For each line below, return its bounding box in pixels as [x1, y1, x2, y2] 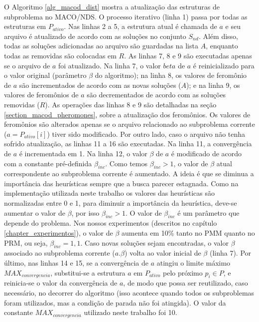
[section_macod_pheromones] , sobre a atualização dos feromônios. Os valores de [4, 109, 251, 119]
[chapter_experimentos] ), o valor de [4, 228, 113, 238]
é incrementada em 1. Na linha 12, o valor [19, 148, 147, 158]
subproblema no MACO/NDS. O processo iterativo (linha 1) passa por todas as [4, 11, 248, 21]
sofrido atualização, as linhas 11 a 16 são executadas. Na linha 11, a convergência [4, 138, 252, 149]
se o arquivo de [4, 60, 50, 70]
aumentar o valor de [4, 207, 65, 218]
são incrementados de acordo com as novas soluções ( [19, 79, 181, 90]
